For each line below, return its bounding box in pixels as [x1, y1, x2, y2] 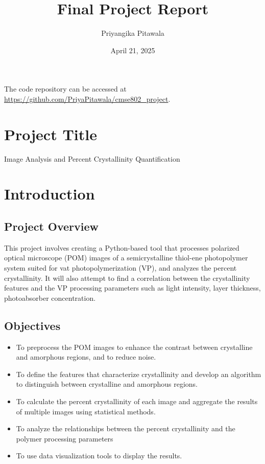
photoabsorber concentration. [4, 292, 96, 303]
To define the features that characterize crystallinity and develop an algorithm [16, 368, 261, 379]
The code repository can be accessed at [4, 83, 127, 94]
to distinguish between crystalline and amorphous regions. [16, 379, 198, 389]
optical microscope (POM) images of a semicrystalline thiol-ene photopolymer [4, 252, 248, 263]
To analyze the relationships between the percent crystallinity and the [16, 423, 235, 434]
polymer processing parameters [16, 433, 113, 444]
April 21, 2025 [110, 45, 155, 55]
